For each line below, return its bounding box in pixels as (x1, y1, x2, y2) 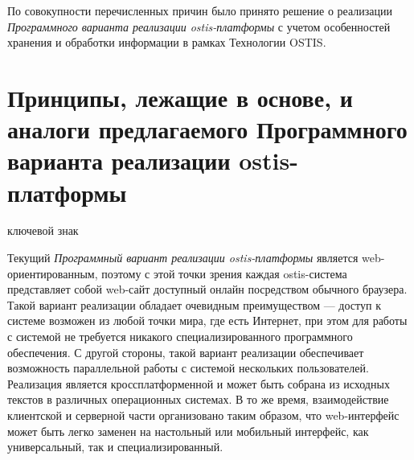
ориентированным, (7, 265, 98, 281)
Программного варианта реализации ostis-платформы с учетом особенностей (7, 18, 391, 35)
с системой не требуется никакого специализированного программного (7, 328, 353, 345)
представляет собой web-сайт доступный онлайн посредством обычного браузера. (7, 281, 408, 298)
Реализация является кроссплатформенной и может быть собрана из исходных (7, 375, 390, 392)
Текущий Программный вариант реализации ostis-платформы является (7, 249, 359, 266)
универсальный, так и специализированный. (7, 438, 223, 455)
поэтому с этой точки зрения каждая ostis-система (101, 265, 347, 281)
